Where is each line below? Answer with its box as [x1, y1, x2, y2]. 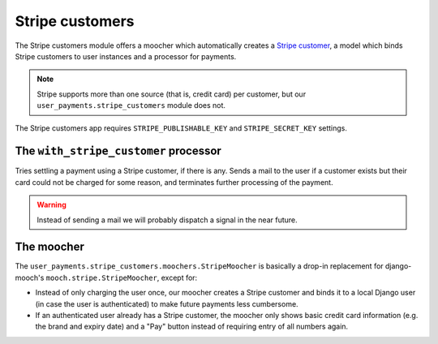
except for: [161, 273, 198, 282]
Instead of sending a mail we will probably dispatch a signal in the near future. [36, 215, 298, 225]
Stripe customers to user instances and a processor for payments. [15, 51, 237, 61]
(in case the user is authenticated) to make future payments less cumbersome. [35, 299, 299, 308]
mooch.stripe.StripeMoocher [45, 273, 158, 282]
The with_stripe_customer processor [15, 144, 222, 158]
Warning [36, 200, 67, 210]
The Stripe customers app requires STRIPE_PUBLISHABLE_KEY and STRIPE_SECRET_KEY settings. [15, 123, 348, 133]
